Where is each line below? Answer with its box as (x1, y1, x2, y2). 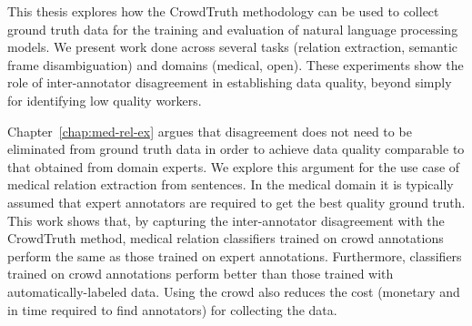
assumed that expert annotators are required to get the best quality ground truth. (7, 192, 466, 211)
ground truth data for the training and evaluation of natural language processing (7, 19, 458, 38)
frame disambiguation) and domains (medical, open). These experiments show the (7, 55, 464, 74)
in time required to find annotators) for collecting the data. (7, 300, 337, 319)
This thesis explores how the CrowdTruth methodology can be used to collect (7, 2, 439, 20)
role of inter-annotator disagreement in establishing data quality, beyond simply (7, 73, 452, 92)
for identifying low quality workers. (7, 90, 202, 109)
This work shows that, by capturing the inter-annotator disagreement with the (7, 210, 445, 229)
